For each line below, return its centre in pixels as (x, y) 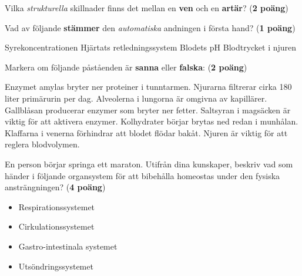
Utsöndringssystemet (56, 266)
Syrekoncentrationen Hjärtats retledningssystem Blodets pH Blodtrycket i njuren (151, 47)
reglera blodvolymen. (42, 144)
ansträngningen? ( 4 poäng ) (55, 187)
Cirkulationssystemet (56, 226)
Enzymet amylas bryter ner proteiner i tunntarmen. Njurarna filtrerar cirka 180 (148, 87)
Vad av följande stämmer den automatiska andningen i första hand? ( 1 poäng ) (150, 27)
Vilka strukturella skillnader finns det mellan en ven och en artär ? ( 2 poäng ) (147, 8)
